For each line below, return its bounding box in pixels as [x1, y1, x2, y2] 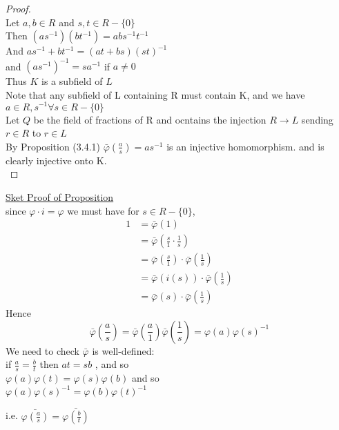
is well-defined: [92, 343, 155, 358]
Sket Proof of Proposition [6, 189, 114, 204]
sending [301, 112, 333, 126]
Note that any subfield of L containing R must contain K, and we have [6, 87, 305, 101]
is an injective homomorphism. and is [166, 139, 325, 153]
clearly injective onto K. [6, 153, 107, 167]
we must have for [67, 203, 139, 217]
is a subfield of [41, 74, 103, 88]
